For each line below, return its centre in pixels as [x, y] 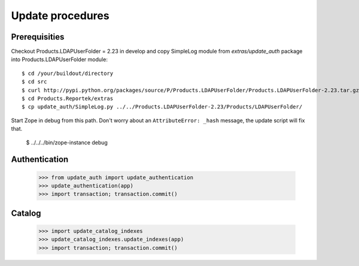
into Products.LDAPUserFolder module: [59, 59]
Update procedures [60, 16]
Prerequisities [38, 37]
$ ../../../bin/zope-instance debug [67, 142]
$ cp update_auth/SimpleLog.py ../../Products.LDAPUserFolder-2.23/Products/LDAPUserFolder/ [162, 107]
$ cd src [34, 82]
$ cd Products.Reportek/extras [68, 99]
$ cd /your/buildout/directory [68, 73]
